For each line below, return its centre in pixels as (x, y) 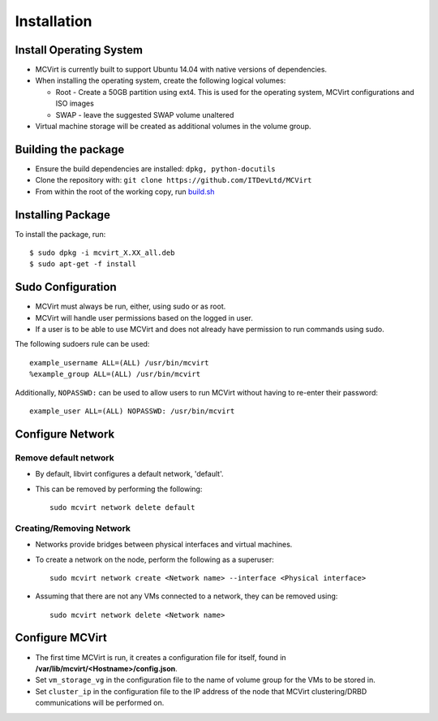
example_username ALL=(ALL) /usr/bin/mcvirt (120, 363)
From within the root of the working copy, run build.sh (125, 192)
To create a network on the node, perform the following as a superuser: (155, 559)
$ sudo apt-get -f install (83, 264)
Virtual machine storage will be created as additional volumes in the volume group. (173, 127)
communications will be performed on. (100, 703)
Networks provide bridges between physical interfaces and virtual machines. (164, 545)
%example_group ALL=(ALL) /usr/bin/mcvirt (115, 374)
